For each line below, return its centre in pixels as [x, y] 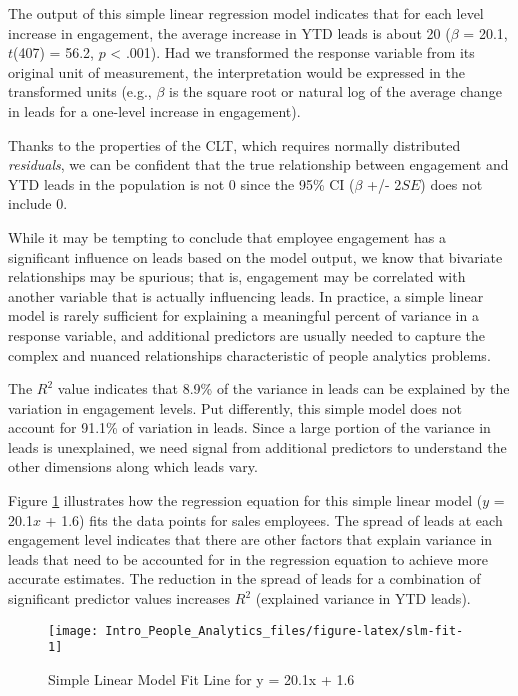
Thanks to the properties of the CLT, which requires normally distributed [234, 144]
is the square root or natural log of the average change [335, 91]
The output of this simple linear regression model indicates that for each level [246, 13]
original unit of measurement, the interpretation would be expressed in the [237, 71]
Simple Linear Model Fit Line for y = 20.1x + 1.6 [201, 678]
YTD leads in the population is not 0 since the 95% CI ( [181, 183]
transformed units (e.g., [80, 91]
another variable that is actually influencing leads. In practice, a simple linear [246, 295]
